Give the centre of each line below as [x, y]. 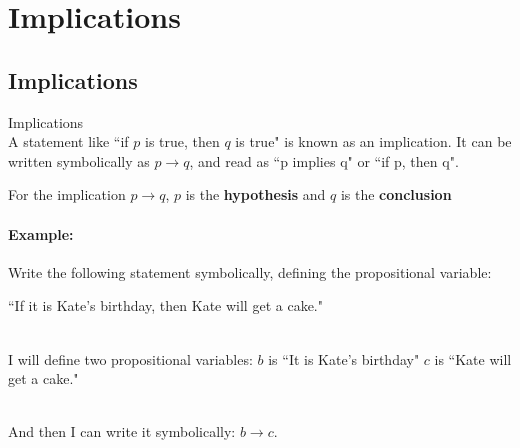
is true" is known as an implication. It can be [373, 141]
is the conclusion [396, 194]
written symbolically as [79, 160]
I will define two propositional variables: [130, 358]
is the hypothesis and [255, 194]
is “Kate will [473, 358]
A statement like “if [68, 141]
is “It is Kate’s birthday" [344, 358]
